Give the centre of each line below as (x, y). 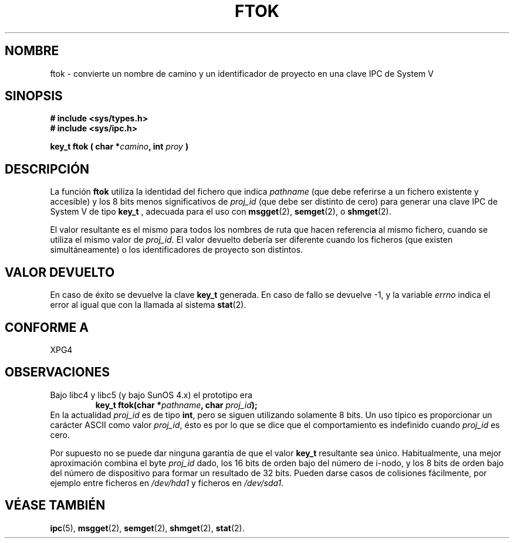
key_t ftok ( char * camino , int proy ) (119, 147)
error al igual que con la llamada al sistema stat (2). (148, 305)
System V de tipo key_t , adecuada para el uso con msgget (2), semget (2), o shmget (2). (221, 212)
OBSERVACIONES (57, 372)
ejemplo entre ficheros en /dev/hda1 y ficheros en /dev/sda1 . (167, 483)
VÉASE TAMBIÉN (55, 505)
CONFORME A (47, 327)
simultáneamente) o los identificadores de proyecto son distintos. (177, 250)
